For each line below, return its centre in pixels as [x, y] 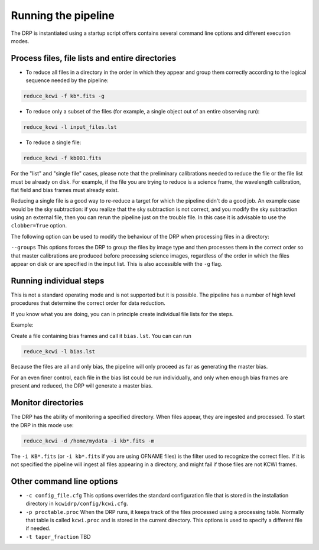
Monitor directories [47, 403]
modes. [20, 41]
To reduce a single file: [53, 142]
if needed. [38, 528]
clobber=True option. [39, 226]
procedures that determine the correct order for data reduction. [88, 303]
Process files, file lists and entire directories [94, 58]
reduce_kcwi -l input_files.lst [70, 127]
